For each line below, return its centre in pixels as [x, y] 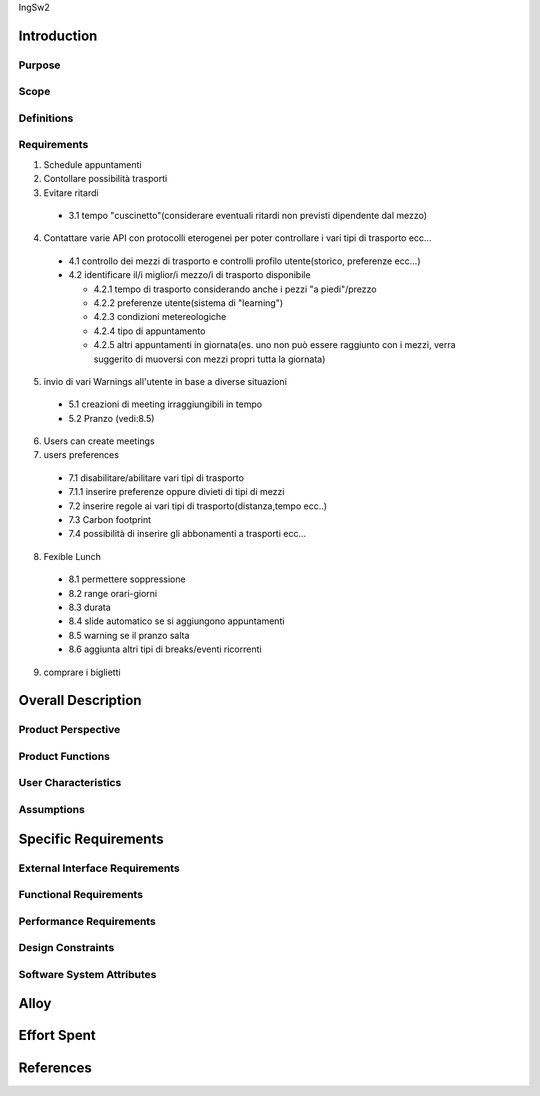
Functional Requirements [81, 895]
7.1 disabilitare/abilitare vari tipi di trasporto [156, 477]
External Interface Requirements [99, 868]
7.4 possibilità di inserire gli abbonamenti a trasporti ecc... [187, 534]
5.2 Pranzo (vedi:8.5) [111, 418]
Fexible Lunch [72, 556]
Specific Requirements [91, 838]
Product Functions [64, 756]
